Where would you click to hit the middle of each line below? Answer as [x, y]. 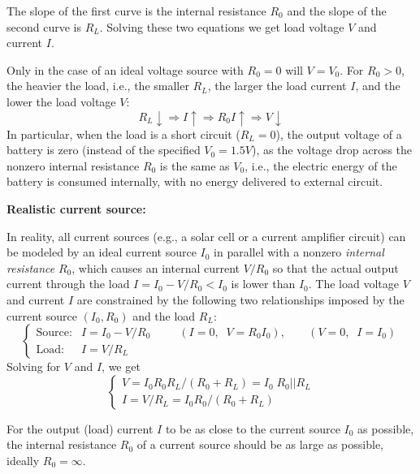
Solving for [34, 366]
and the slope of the [337, 11]
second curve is [44, 26]
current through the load [68, 284]
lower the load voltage [61, 101]
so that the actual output [336, 267]
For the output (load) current [80, 428]
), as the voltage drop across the [332, 150]
